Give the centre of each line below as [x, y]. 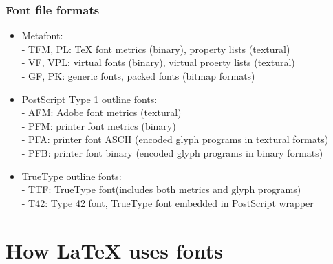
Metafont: [42, 35]
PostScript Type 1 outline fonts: [89, 99]
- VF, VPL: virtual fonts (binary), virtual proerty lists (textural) [158, 62]
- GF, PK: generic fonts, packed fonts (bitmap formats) [138, 76]
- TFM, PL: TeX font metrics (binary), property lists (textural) [156, 48]
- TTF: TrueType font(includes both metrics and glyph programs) [161, 189]
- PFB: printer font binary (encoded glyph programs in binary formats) [172, 152]
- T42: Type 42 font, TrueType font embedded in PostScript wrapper [168, 202]
